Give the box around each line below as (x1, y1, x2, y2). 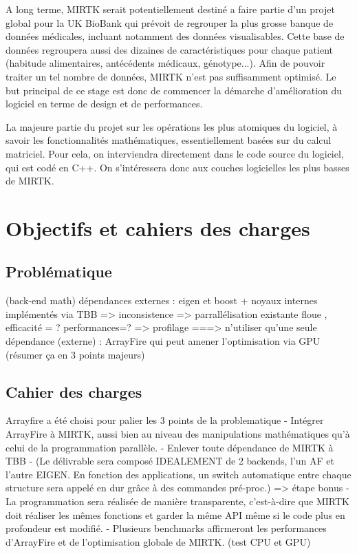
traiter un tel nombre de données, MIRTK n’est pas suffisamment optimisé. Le (6, 69, 336, 83)
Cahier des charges (6, 381, 142, 402)
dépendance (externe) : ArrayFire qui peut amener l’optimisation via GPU (6, 334, 321, 348)
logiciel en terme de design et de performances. (6, 96, 203, 111)
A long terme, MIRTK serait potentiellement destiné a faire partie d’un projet (6, 2, 335, 16)
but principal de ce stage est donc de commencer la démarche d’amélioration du (6, 83, 343, 97)
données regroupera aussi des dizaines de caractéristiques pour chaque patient (6, 42, 333, 56)
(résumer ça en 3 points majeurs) (6, 347, 145, 361)
